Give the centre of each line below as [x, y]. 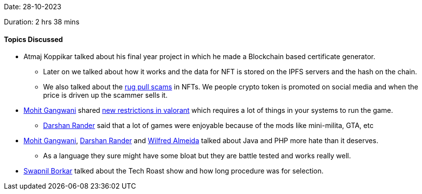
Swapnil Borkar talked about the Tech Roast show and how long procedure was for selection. [174, 171]
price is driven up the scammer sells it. [105, 95]
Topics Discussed [34, 39]
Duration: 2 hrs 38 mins [42, 22]
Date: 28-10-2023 [33, 7]
